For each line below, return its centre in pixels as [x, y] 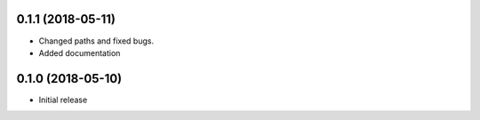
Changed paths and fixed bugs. [96, 41]
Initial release [63, 100]
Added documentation [80, 52]
